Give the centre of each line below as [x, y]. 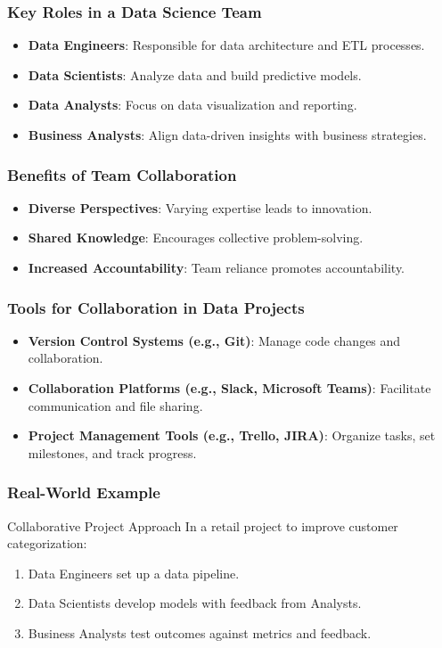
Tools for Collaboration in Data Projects [156, 307]
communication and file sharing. [115, 405]
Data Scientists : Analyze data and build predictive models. [195, 74]
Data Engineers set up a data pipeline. [134, 573]
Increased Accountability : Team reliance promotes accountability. [217, 267]
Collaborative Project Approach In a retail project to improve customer [203, 525]
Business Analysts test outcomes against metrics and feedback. [200, 632]
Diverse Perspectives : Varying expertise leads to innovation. [200, 207]
